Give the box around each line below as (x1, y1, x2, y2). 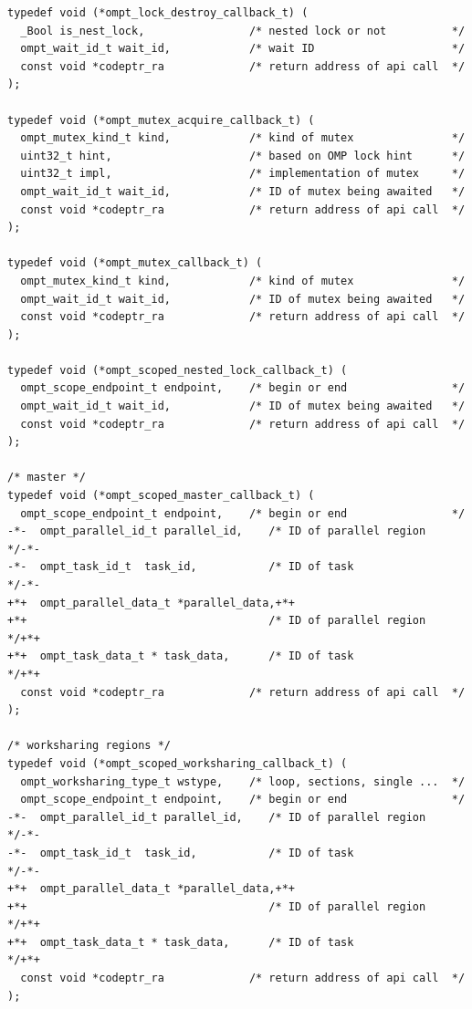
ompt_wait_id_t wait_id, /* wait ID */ (20, 42, 466, 56)
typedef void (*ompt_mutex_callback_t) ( (7, 256, 263, 270)
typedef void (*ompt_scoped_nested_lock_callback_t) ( (7, 363, 348, 377)
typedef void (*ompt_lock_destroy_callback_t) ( (7, 6, 309, 19)
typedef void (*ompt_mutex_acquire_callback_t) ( (7, 113, 315, 127)
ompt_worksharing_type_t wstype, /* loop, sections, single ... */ (20, 775, 466, 788)
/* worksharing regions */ (7, 739, 171, 753)
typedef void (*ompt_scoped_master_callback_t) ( (7, 489, 315, 503)
